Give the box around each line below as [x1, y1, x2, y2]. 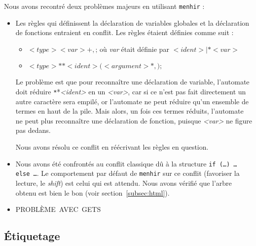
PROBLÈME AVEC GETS [15, 204, 101, 214]
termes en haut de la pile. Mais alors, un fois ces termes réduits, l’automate [15, 106, 244, 116]
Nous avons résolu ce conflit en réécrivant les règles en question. [15, 142, 209, 152]
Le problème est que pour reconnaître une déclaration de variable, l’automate [15, 77, 250, 87]
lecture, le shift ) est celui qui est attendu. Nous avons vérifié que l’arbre [15, 177, 232, 188]
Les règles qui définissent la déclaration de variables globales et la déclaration [15, 17, 250, 28]
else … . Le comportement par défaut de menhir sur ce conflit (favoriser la [15, 168, 240, 178]
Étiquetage [4, 228, 60, 244]
